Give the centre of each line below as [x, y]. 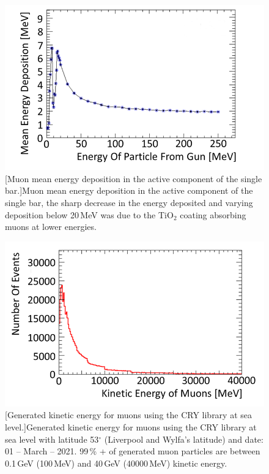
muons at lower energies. [51, 227]
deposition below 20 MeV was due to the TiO [89, 214]
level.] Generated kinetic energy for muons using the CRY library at [131, 427]
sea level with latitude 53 [52, 439]
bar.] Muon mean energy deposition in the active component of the [129, 190]
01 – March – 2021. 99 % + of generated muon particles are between [133, 451]
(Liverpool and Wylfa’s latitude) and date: [184, 439]
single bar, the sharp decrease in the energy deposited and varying [129, 202]
